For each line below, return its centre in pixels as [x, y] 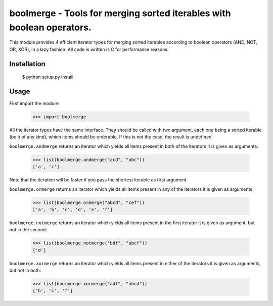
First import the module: [34, 104]
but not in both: [25, 271]
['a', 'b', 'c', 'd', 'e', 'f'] [73, 209]
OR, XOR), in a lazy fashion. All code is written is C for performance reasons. [89, 49]
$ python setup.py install [48, 77]
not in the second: [28, 230]
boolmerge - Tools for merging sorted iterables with [120, 13]
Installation [27, 64]
